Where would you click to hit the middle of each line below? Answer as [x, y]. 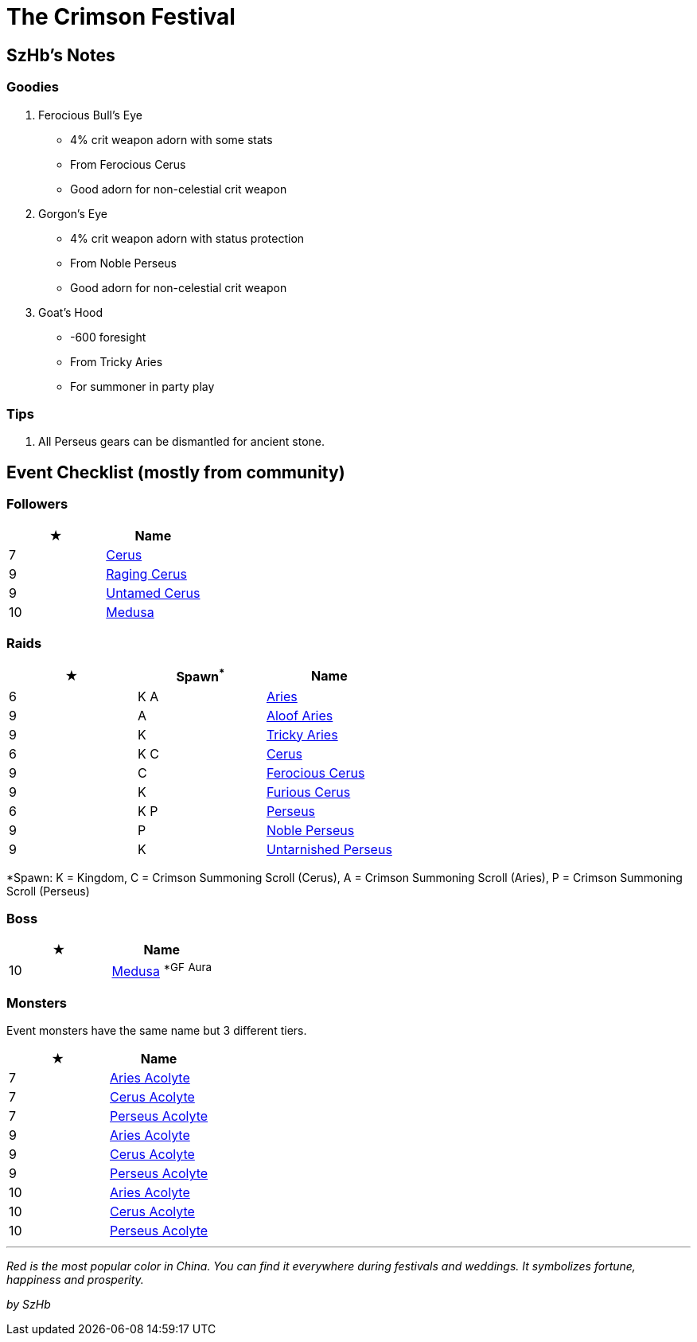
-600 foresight [108, 337]
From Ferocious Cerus [128, 164]
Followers [37, 504]
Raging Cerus [146, 573]
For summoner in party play [142, 386]
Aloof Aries [300, 715]
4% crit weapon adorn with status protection [187, 238]
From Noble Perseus [124, 263]
